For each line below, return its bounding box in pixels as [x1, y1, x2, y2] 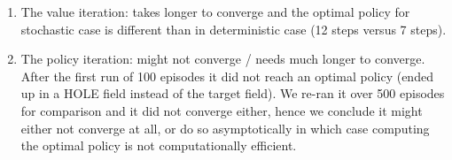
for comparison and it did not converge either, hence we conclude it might [20, 101, 423, 119]
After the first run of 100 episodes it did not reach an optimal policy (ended [20, 66, 433, 85]
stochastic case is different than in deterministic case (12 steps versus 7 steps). [20, 19, 447, 38]
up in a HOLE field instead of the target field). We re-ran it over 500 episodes [20, 84, 445, 103]
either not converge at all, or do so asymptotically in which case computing [20, 118, 430, 137]
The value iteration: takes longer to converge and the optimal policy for [20, 3, 410, 20]
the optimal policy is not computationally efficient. [20, 136, 297, 155]
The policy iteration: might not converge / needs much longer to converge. [20, 50, 425, 68]
